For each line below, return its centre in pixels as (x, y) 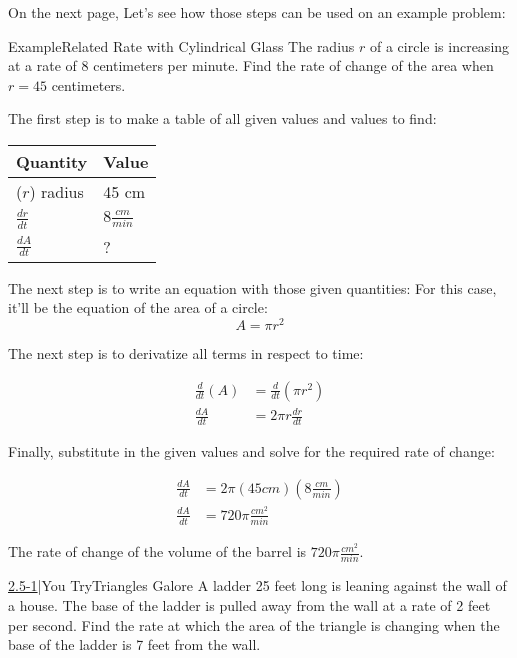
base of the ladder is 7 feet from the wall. (134, 644)
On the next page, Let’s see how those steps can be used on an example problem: (257, 12)
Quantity (52, 161)
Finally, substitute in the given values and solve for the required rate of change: (251, 451)
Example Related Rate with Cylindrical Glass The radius (181, 45)
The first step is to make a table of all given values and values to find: (222, 118)
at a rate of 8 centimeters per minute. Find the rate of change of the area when (251, 65)
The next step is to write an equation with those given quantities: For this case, (252, 287)
